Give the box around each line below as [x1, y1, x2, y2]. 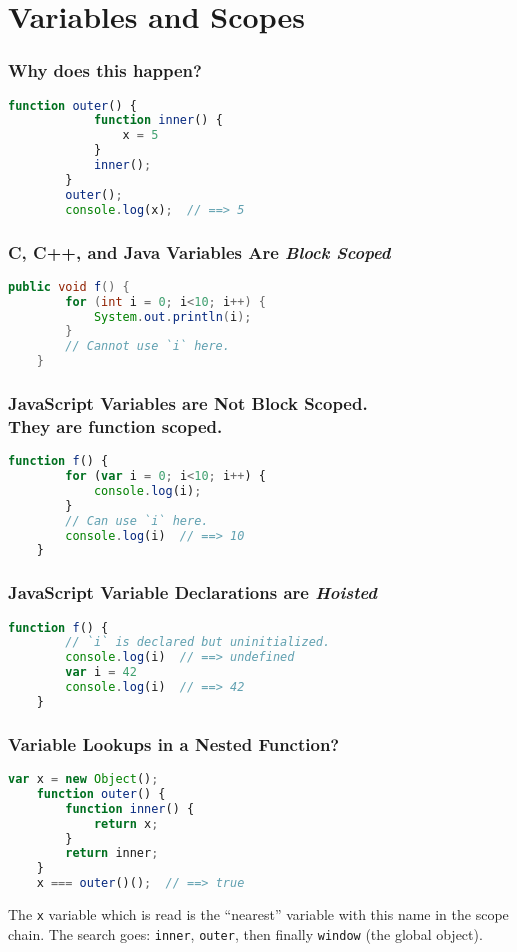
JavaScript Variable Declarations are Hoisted [8, 580, 378, 605]
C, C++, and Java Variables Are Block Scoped [8, 239, 391, 264]
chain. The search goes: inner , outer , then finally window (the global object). [8, 923, 483, 944]
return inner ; [65, 846, 159, 861]
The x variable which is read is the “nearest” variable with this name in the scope [8, 904, 509, 925]
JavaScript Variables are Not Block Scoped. [8, 390, 368, 415]
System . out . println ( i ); [93, 309, 252, 324]
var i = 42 [65, 665, 137, 680]
